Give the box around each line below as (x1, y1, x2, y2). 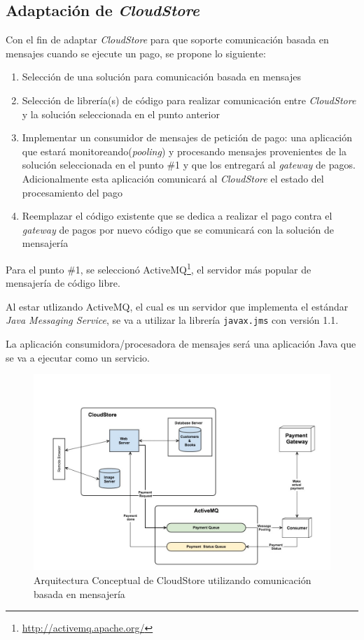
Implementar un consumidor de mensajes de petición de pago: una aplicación (22, 130, 353, 145)
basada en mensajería (34, 586, 125, 601)
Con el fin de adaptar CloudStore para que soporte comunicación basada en (6, 32, 329, 47)
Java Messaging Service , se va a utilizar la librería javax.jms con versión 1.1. (6, 313, 339, 327)
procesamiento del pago (22, 185, 123, 199)
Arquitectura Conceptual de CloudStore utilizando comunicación (34, 572, 311, 587)
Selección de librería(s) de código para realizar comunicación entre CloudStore (22, 92, 356, 107)
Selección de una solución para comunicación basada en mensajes (22, 69, 301, 84)
